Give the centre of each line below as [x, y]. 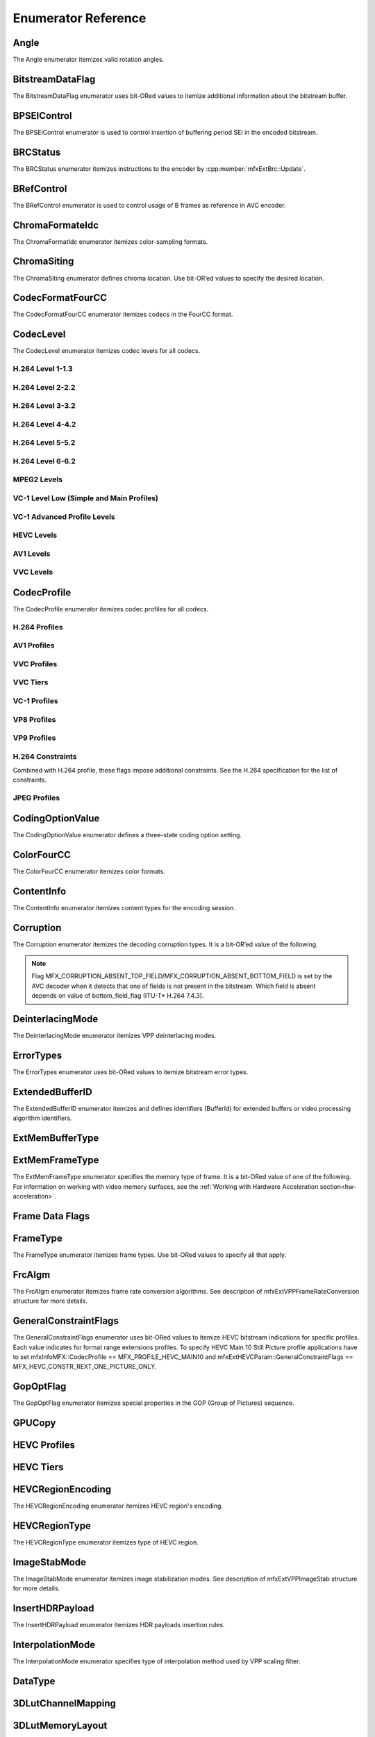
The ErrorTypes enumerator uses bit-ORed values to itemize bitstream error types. [131, 1072]
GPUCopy [34, 1423]
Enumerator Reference [80, 18]
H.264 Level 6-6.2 [44, 461]
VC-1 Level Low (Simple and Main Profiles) [86, 498]
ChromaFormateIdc [56, 225]
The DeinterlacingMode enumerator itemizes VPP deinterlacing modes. [115, 1036]
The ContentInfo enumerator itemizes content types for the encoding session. [124, 907]
